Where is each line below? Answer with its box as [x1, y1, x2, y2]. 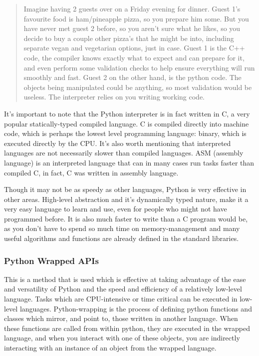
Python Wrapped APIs [4, 254, 99, 266]
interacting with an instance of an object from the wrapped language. [4, 342, 217, 353]
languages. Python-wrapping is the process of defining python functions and [19, 303, 252, 313]
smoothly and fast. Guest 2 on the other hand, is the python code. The [23, 72, 242, 82]
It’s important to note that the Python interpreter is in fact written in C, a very [4, 108, 250, 118]
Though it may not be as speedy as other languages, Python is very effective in [4, 184, 247, 194]
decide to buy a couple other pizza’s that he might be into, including [23, 32, 234, 43]
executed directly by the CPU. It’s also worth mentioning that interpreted [4, 137, 231, 148]
